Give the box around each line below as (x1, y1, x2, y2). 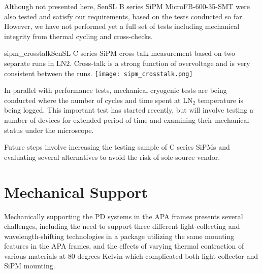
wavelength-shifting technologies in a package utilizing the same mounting (4, 230, 235, 241)
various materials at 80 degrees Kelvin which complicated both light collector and (4, 250, 258, 261)
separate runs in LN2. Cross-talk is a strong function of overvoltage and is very (4, 57, 250, 68)
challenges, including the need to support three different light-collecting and (4, 221, 240, 231)
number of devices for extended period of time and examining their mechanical (4, 115, 249, 125)
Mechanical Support (4, 181, 148, 202)
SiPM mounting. (4, 260, 55, 271)
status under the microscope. (4, 124, 94, 135)
